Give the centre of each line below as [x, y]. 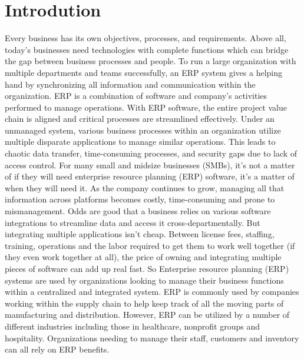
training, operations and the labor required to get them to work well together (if [150, 245]
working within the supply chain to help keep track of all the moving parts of [144, 303]
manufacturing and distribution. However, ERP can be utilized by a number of [147, 315]
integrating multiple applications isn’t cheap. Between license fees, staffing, [140, 234]
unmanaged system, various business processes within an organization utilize [143, 130]
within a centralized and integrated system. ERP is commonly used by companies [152, 292]
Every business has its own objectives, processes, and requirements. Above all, [146, 38]
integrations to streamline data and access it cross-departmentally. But [133, 222]
